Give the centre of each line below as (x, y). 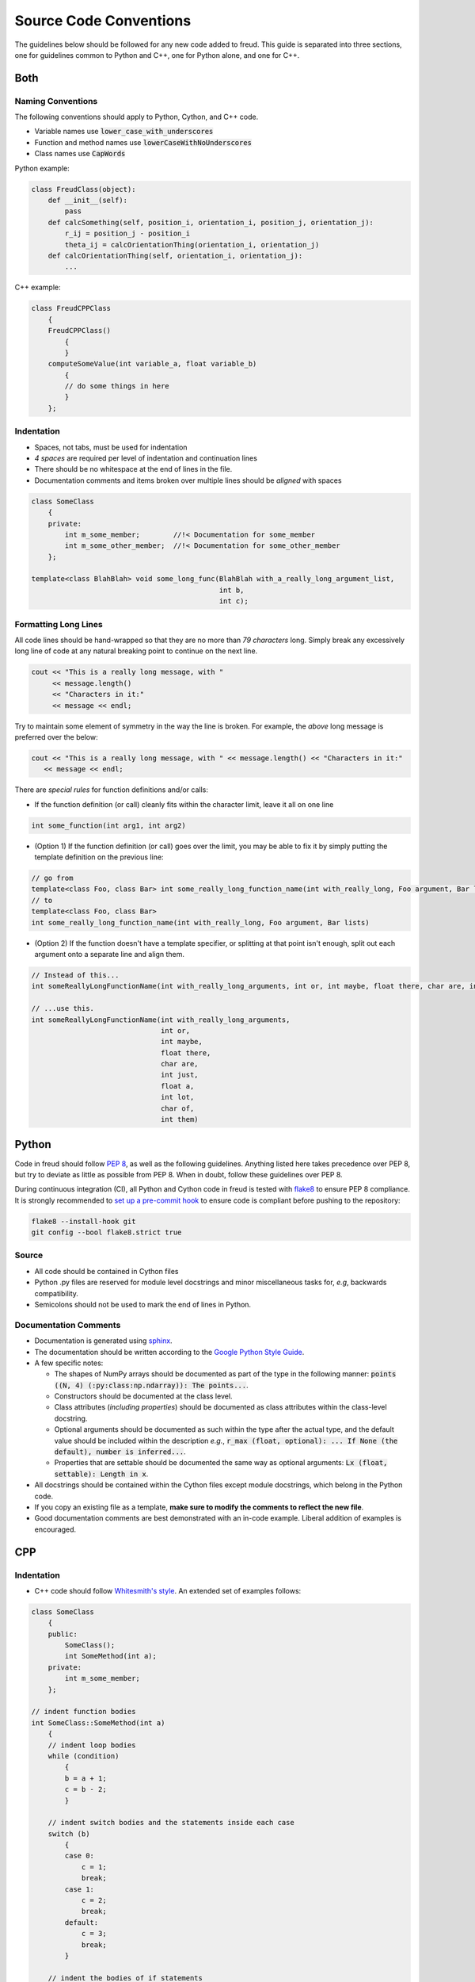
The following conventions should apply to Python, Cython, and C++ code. (137, 117)
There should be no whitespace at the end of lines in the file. (133, 469)
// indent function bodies (84, 1712)
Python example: (42, 168)
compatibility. (57, 1293)
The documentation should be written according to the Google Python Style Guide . (169, 1352)
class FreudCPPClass (71, 308)
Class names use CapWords (80, 154)
